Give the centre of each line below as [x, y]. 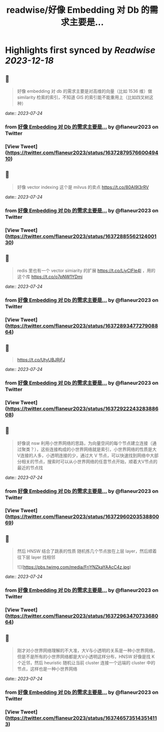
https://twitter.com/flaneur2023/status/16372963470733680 [82, 616]
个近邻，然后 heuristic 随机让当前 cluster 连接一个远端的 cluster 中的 [86, 662]
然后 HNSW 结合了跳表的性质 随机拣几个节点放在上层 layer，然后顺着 [87, 551]
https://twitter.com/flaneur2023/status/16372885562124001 [82, 236]
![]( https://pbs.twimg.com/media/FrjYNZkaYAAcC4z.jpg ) [74, 567]
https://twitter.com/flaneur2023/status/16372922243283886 [83, 409]
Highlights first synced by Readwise [80, 50]
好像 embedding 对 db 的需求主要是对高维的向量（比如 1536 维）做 [85, 91]
